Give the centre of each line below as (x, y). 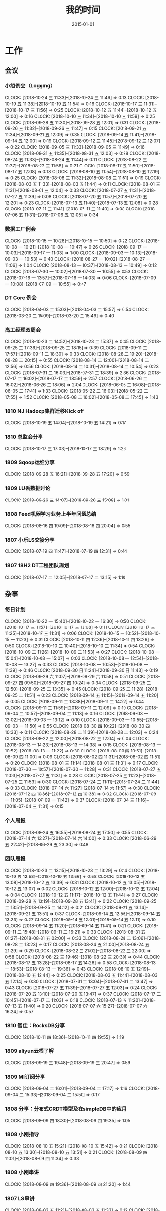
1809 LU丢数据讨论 (28, 488)
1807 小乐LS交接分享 (30, 540)
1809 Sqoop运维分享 (30, 462)
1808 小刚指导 (22, 1134)
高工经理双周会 (23, 330)
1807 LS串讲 (20, 1198)
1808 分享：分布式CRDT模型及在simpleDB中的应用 (66, 1109)
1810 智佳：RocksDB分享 (35, 1025)
